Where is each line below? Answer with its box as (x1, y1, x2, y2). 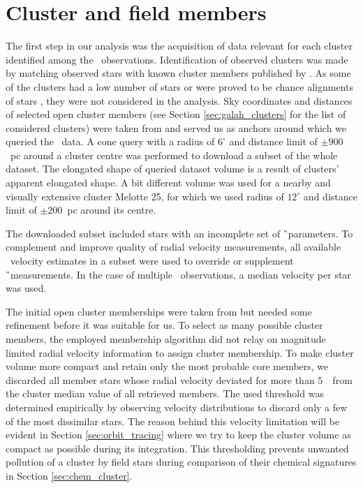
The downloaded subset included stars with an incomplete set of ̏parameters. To (6, 225, 353, 240)
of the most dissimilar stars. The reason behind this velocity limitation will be (6, 413, 340, 428)
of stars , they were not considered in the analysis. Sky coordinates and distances (6, 93, 353, 108)
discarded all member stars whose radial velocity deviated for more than (6, 372, 315, 387)
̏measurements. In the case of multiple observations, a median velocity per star (6, 267, 351, 281)
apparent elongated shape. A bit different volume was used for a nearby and (6, 175, 331, 190)
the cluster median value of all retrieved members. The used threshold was (6, 386, 324, 401)
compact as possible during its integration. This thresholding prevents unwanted (6, 441, 349, 455)
